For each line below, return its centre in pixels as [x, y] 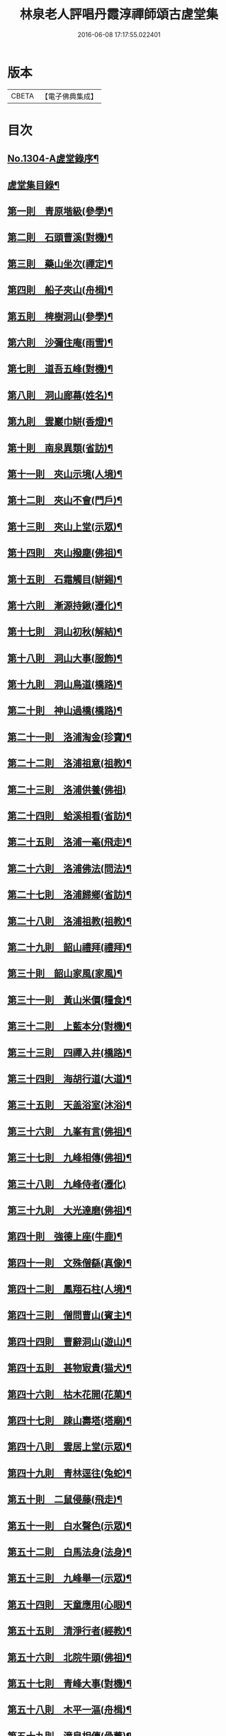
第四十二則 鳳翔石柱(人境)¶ [70, 1289]
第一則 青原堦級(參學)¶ [60, 211]
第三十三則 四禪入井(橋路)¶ [70, 1053]
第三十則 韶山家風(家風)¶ [65, 974]
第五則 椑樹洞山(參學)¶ [60, 316]
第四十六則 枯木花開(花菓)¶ [70, 1394]
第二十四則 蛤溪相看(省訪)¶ [70, 816]
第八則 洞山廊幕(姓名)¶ [60, 395]
